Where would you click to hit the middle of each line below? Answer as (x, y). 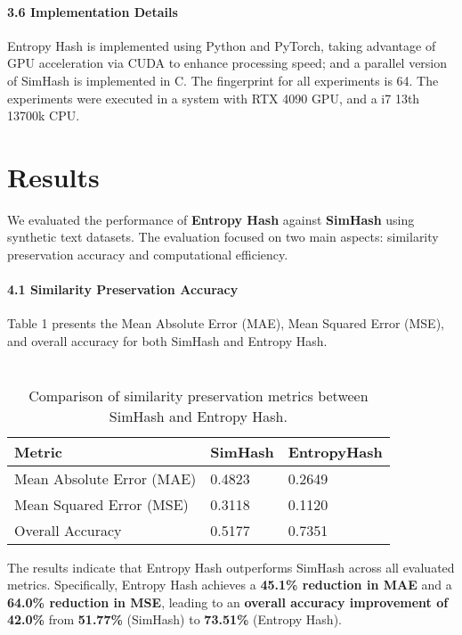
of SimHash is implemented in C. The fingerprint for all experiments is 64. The (223, 80)
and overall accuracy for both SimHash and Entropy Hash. (167, 341)
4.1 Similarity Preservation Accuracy (123, 289)
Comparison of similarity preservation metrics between (199, 395)
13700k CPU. (44, 115)
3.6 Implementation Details (93, 11)
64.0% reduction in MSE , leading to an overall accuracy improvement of (228, 602)
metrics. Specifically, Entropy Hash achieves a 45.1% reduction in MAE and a (230, 585)
